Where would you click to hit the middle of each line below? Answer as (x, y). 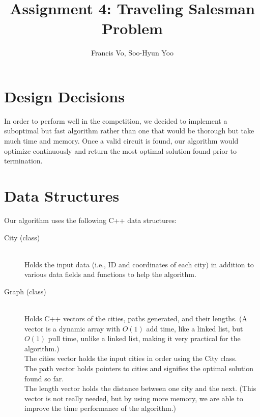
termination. (23, 161)
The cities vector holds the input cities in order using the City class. (131, 358)
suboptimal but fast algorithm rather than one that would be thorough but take (129, 131)
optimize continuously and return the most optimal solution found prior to (121, 150)
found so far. (44, 378)
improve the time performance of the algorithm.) (100, 408)
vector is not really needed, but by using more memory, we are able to (134, 398)
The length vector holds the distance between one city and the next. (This (140, 388)
